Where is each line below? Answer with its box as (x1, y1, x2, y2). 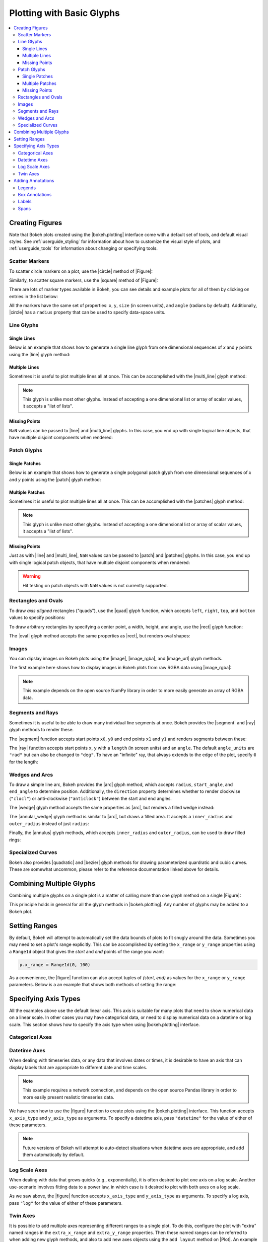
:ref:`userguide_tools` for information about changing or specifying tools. (9, 245, 158, 251)
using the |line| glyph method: (9, 351, 70, 357)
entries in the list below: (9, 293, 58, 299)
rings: (9, 837, 21, 843)
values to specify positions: (9, 615, 66, 621)
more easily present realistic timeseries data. (22, 1094, 114, 1100)
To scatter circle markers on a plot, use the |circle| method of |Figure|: (9, 268, 153, 274)
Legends (18, 184, 36, 191)
